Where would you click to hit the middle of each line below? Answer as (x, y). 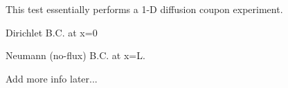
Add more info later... (52, 78)
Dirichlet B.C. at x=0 (52, 32)
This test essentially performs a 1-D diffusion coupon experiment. (144, 9)
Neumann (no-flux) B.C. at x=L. (75, 55)
